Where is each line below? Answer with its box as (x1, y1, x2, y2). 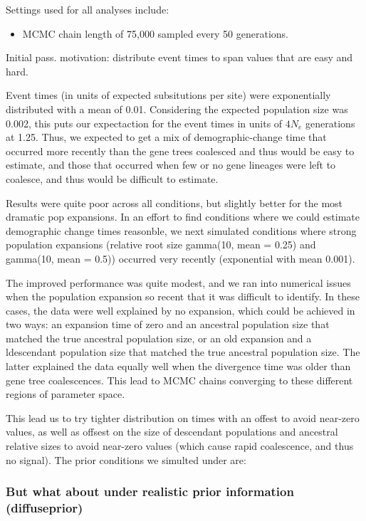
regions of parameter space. (6, 386, 125, 401)
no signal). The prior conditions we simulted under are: (6, 452, 246, 467)
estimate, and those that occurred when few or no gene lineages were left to (6, 157, 336, 172)
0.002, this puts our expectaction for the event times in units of (6, 115, 283, 130)
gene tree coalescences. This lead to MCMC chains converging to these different (6, 372, 353, 387)
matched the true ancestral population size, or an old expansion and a (6, 330, 312, 345)
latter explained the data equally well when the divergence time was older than (6, 359, 351, 374)
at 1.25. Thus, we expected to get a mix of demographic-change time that (6, 130, 327, 144)
